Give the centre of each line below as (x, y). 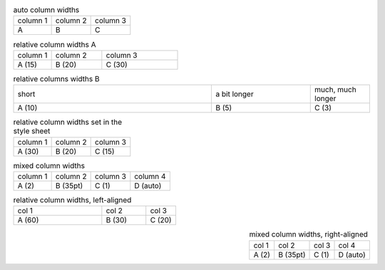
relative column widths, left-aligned (72, 200)
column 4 (150, 176)
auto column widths (46, 10)
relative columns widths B (56, 78)
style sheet (32, 131)
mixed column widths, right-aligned (309, 234)
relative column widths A (55, 44)
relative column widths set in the (68, 123)
